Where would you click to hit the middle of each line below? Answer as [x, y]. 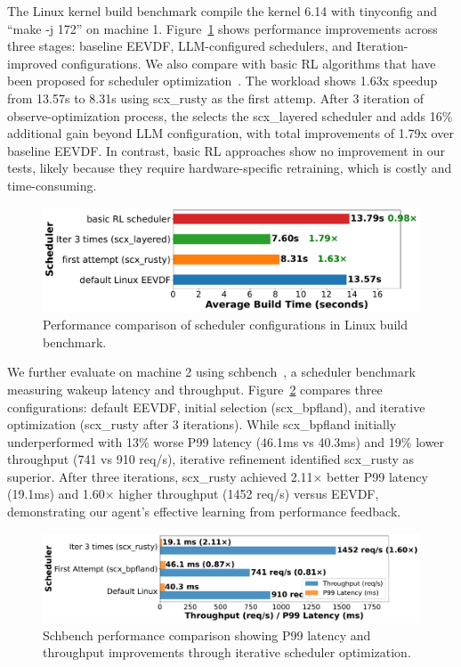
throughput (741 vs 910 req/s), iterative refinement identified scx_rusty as [211, 459]
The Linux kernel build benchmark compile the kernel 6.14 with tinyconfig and [222, 11]
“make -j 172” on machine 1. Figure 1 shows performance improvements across [222, 28]
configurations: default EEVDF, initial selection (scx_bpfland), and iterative [216, 407]
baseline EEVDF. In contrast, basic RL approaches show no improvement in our [226, 150]
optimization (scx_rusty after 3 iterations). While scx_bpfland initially [202, 424]
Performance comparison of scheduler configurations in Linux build [225, 325]
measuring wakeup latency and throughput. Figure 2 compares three [195, 389]
